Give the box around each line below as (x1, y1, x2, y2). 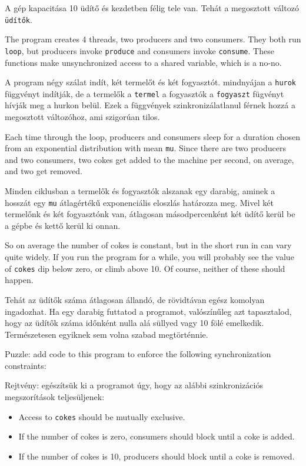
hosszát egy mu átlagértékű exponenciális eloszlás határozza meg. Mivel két (5, 196, 274, 208)
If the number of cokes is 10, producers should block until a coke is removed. (18, 450, 295, 462)
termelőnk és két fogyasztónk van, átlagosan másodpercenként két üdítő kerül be (5, 208, 295, 220)
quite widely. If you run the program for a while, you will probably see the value (5, 251, 294, 263)
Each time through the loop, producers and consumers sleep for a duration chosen (5, 130, 301, 142)
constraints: (5, 359, 46, 371)
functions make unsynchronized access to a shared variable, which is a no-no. (5, 56, 282, 68)
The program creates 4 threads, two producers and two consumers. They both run (5, 33, 301, 45)
